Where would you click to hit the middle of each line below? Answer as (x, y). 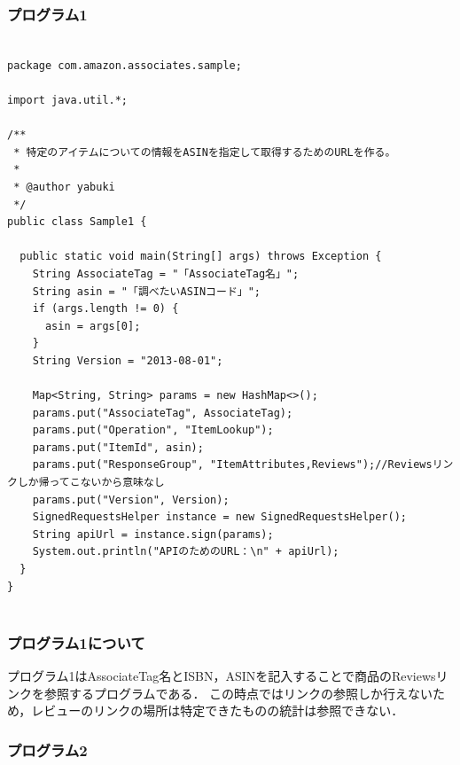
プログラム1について (76, 642)
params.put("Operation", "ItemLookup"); (153, 430)
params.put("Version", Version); (131, 500)
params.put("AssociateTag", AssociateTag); (163, 413)
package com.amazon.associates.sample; (125, 65)
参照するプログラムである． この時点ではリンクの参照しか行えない (238, 693)
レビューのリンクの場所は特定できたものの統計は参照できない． (218, 710)
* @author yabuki (64, 187)
